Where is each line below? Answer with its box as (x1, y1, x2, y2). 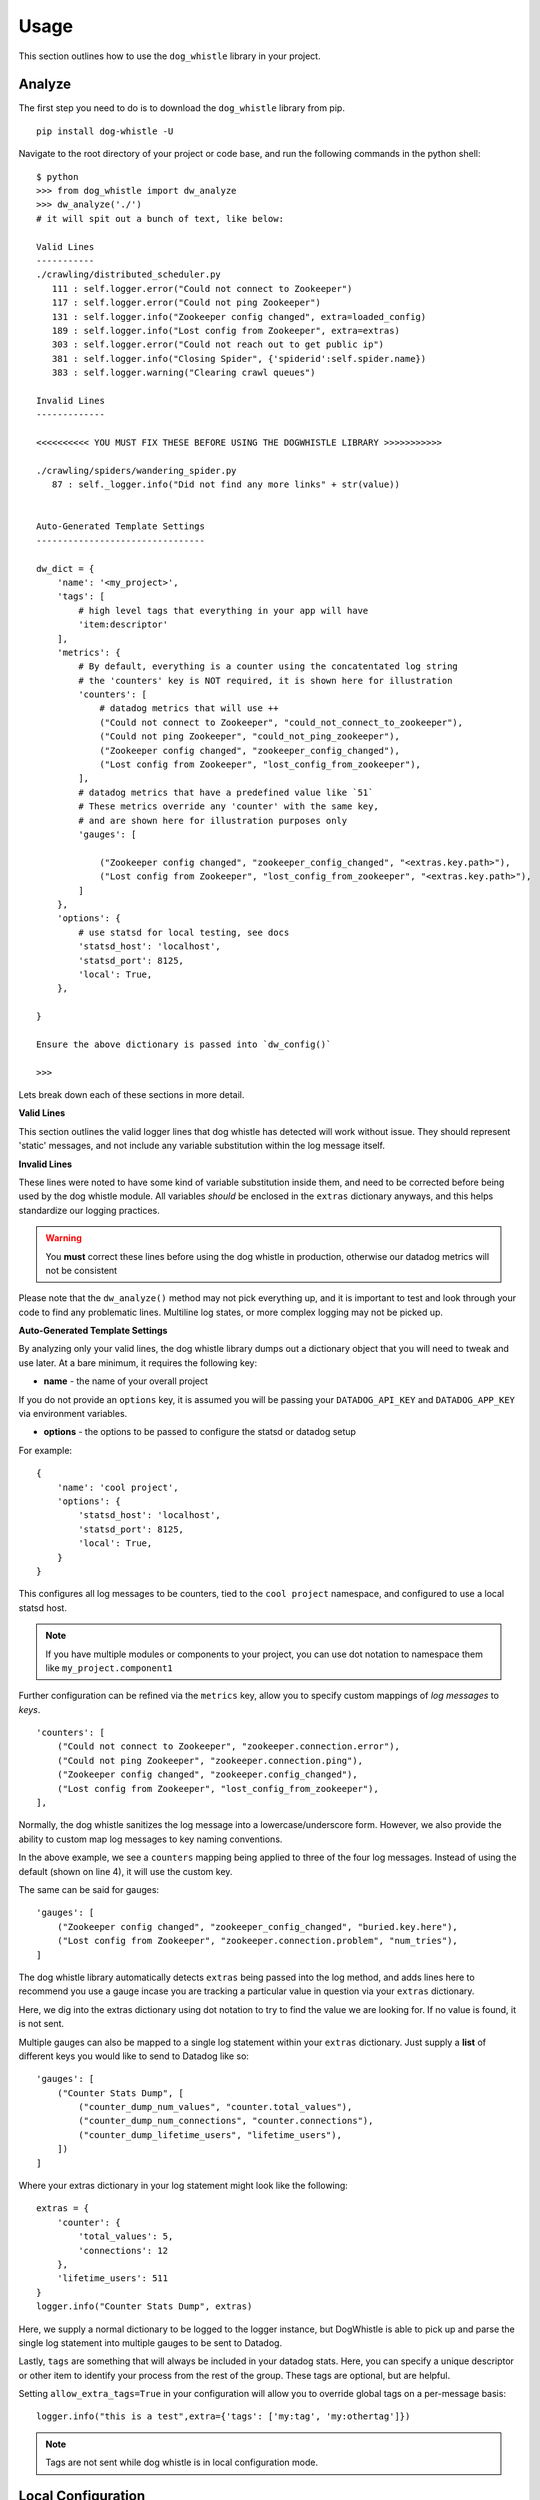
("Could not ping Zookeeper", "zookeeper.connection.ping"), (56, 1755, 364, 1766)
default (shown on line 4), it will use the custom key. (18, 1865, 233, 1877)
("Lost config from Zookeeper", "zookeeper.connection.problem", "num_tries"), (56, 1935, 459, 1947)
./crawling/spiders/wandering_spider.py (36, 465, 237, 476)
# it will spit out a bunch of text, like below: (36, 213, 285, 224)
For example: (18, 1444, 73, 1456)
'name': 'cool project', (56, 1481, 179, 1493)
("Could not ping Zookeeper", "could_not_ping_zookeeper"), (99, 731, 400, 742)
